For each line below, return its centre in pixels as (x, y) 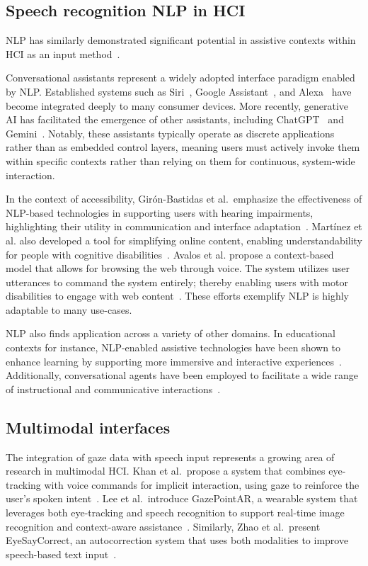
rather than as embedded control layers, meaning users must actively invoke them (183, 147)
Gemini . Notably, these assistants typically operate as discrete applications (170, 133)
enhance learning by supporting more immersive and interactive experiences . (174, 361)
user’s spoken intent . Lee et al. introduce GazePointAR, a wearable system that (182, 498)
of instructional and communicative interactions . (113, 389)
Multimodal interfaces (88, 427)
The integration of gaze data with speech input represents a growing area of (170, 457)
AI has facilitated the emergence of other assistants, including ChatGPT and (175, 119)
